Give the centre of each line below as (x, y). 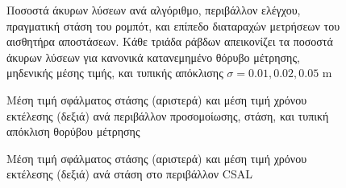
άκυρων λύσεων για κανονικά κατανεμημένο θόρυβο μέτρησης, (153, 57)
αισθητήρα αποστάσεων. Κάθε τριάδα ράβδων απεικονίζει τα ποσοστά (170, 41)
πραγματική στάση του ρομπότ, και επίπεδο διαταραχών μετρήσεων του (173, 25)
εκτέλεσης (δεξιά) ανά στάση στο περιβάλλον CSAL (129, 174)
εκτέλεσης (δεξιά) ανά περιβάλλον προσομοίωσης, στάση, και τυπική (168, 115)
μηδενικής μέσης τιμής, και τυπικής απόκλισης (115, 73)
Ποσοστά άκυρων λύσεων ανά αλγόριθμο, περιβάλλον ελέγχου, (154, 10)
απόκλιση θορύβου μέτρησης (73, 131)
